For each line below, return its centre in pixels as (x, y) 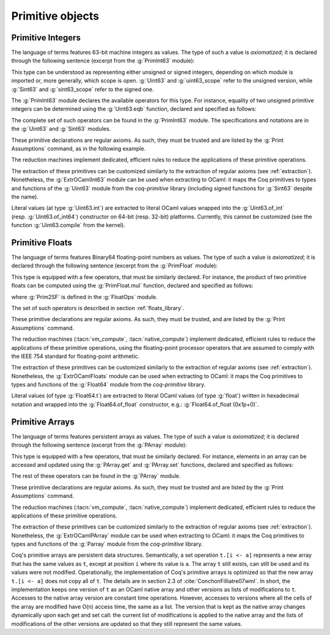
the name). (25, 196)
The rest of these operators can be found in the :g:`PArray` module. (96, 476)
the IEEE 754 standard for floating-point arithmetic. (75, 356)
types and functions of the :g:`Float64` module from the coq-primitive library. (108, 385)
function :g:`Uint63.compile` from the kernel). (68, 225)
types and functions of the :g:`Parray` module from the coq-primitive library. (107, 544)
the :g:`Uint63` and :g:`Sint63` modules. (61, 129)
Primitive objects (55, 16)
